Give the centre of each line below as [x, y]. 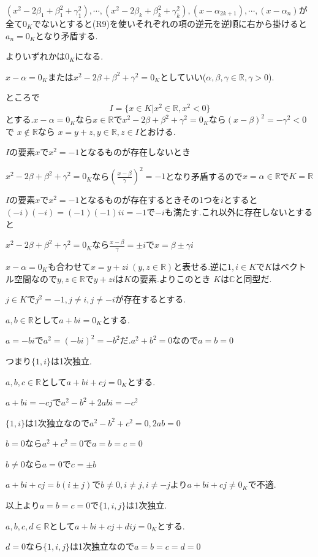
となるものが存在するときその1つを [150, 200]
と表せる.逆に [201, 266]
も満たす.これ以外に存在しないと [230, 211]
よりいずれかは [36, 56]
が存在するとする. [150, 299]
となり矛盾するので [204, 176]
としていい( [183, 76]
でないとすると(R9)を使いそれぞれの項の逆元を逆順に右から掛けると [170, 23]
